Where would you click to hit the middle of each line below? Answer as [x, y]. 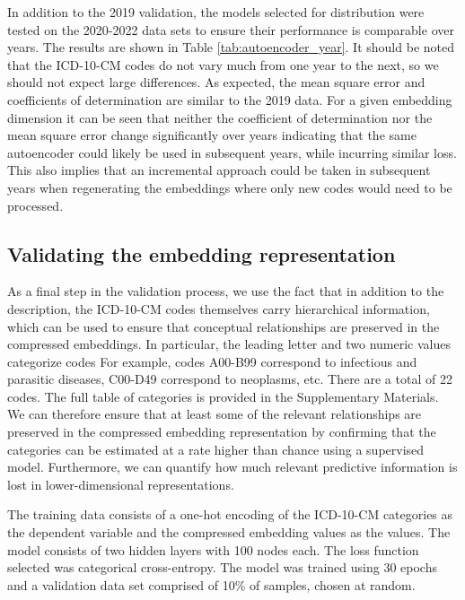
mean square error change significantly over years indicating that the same [212, 135]
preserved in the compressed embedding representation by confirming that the [222, 432]
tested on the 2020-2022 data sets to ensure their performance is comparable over [231, 29]
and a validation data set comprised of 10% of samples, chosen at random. [211, 584]
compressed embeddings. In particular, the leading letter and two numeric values [229, 344]
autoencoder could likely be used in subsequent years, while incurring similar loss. [232, 152]
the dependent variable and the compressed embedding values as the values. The [229, 532]
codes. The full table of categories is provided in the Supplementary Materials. [223, 396]
